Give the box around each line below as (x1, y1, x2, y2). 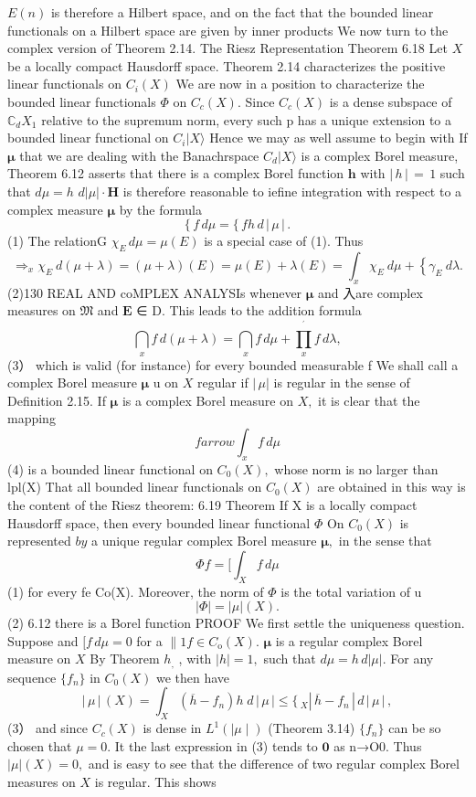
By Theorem (90, 649, 160, 668)
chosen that (7, 736, 72, 755)
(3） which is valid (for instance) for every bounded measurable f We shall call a (7, 355, 459, 374)
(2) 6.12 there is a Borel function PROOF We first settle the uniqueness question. (7, 613, 465, 632)
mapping (7, 409, 56, 428)
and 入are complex (318, 282, 423, 302)
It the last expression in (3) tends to (114, 736, 318, 755)
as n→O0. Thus (333, 736, 422, 755)
